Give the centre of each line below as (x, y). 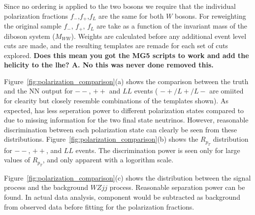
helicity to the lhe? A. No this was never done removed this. (109, 65)
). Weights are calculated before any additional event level (159, 36)
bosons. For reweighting (210, 15)
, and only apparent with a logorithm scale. (108, 160)
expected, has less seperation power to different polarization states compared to (124, 110)
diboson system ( (30, 36)
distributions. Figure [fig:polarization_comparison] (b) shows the (101, 139)
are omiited (226, 91)
